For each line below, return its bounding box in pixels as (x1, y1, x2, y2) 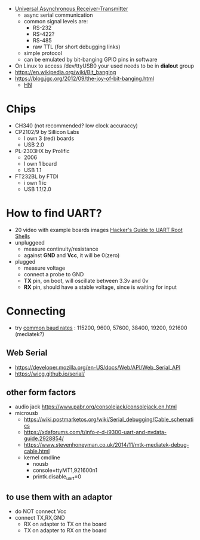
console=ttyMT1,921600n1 (32, 466, 98, 474)
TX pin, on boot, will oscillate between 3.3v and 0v (23, 277, 149, 284)
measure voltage (23, 264, 66, 271)
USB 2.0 (23, 141, 45, 148)
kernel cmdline (23, 454, 61, 461)
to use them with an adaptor (6, 492, 113, 502)
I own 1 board (23, 160, 57, 167)
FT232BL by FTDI (14, 173, 59, 180)
